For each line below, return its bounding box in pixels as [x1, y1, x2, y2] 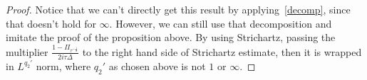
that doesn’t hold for [6, 16, 96, 30]
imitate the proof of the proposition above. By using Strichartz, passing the [6, 30, 336, 45]
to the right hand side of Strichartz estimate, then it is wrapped [82, 44, 362, 59]
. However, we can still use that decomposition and [109, 16, 332, 30]
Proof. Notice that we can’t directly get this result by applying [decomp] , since [6, 2, 351, 16]
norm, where [36, 58, 91, 73]
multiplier [6, 44, 48, 59]
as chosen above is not [108, 58, 206, 73]
